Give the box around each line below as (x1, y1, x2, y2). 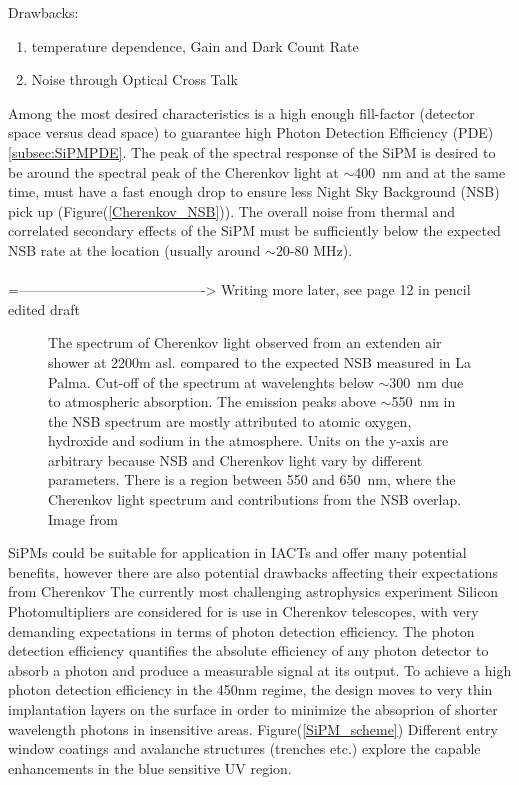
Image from (48, 508, 119, 529)
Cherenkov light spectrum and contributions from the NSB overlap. (48, 489, 462, 510)
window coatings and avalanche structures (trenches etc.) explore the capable (8, 738, 481, 759)
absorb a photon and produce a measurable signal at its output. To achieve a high (8, 659, 512, 680)
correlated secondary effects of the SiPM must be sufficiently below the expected (8, 220, 501, 241)
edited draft (8, 298, 81, 319)
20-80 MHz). (275, 239, 353, 260)
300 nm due (389, 371, 464, 392)
